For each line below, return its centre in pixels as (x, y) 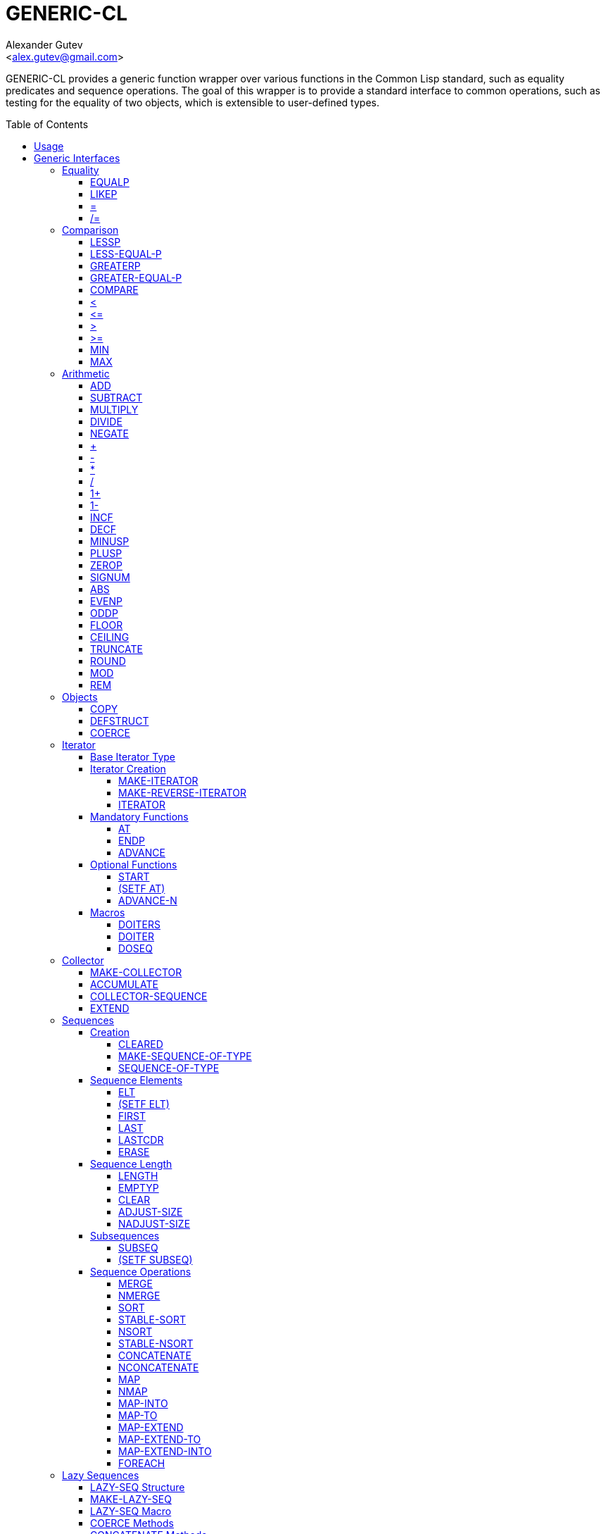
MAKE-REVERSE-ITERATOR (182, 792)
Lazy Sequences (101, 1475)
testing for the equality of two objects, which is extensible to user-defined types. (192, 102)
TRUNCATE (116, 649)
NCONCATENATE (159, 1367)
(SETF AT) (142, 888)
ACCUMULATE (124, 984)
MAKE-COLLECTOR (136, 972)
